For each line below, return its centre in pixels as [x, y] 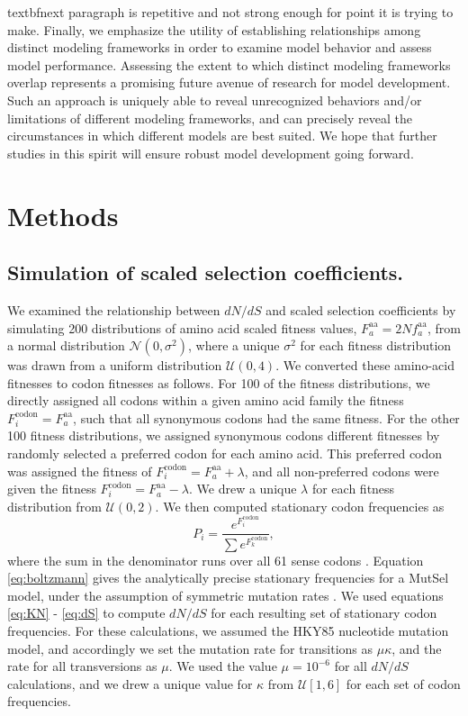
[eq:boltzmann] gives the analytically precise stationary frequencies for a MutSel [228, 578]
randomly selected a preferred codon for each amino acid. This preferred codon [225, 453]
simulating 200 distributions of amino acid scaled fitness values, [182, 327]
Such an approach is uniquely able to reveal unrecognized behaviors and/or [215, 100]
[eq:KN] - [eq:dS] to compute [86, 613]
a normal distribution [66, 345]
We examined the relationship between [114, 309]
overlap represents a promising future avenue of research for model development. [229, 82]
